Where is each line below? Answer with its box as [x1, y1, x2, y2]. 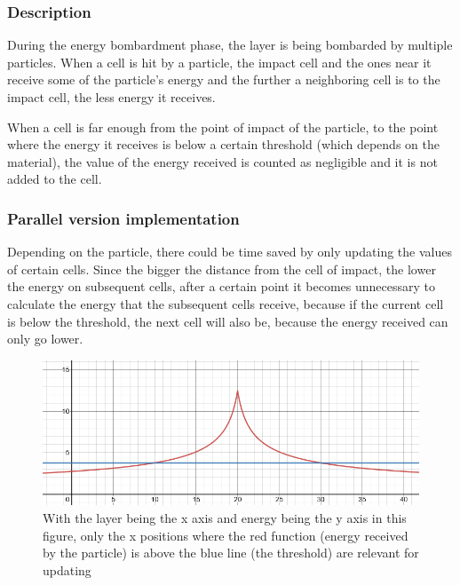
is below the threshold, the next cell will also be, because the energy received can [7, 312, 448, 330]
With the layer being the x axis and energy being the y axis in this [43, 508, 407, 526]
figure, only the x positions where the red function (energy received [43, 526, 408, 544]
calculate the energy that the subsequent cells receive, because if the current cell [7, 294, 444, 312]
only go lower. [7, 329, 83, 348]
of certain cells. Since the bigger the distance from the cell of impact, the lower [7, 259, 436, 278]
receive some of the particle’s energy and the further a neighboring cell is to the [7, 70, 440, 89]
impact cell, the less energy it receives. [7, 88, 216, 106]
